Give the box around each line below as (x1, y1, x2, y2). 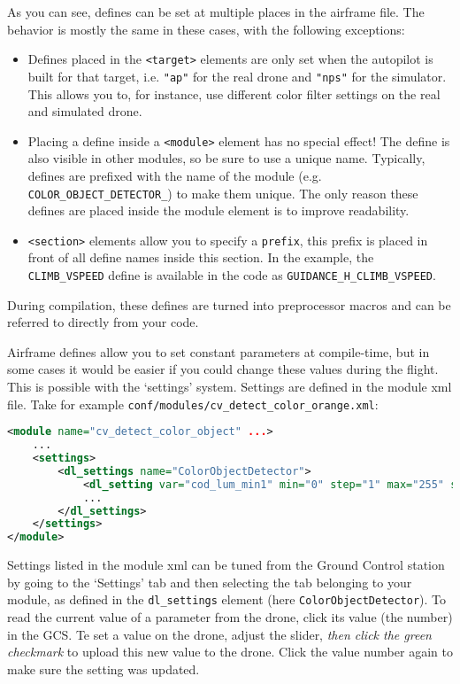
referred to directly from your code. (7, 313, 199, 331)
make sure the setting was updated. (7, 659, 200, 678)
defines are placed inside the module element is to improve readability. (27, 201, 410, 220)
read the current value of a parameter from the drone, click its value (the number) (7, 608, 453, 626)
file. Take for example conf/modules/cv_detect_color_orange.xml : (7, 394, 379, 413)
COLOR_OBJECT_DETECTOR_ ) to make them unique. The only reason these (27, 183, 418, 202)
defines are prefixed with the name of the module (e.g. (27, 166, 322, 184)
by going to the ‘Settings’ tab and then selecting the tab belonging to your (7, 572, 412, 591)
